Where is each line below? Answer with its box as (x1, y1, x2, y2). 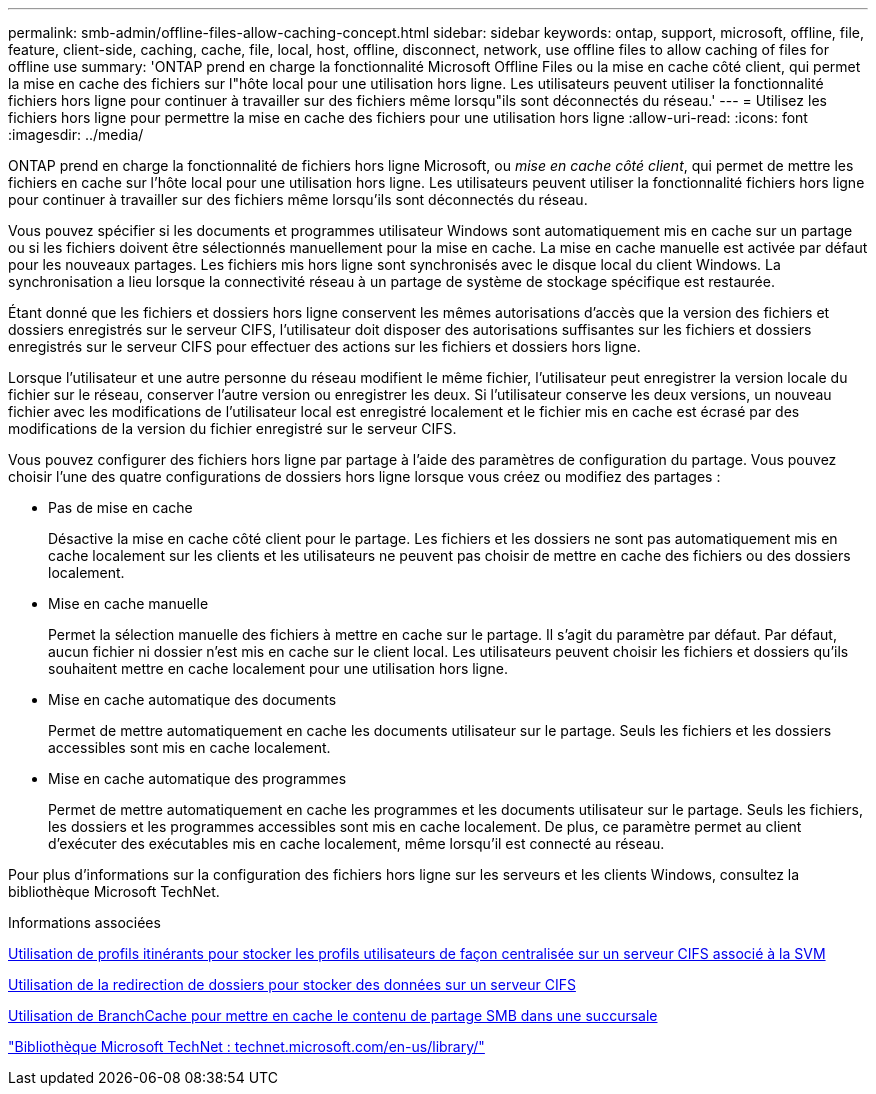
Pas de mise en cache (48, 499, 193, 516)
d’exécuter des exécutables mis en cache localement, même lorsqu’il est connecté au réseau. (48, 835, 665, 852)
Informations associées (8, 914, 161, 931)
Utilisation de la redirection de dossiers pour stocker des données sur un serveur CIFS (8, 976, 576, 993)
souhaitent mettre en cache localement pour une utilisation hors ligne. (48, 660, 509, 677)
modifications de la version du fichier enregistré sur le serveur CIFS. (8, 420, 457, 437)
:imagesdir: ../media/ (8, 126, 144, 143)
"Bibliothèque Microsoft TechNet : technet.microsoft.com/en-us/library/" (8, 1038, 485, 1055)
